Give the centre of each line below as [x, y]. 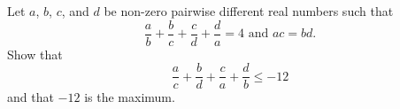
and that [31, 97]
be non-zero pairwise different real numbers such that [249, 11]
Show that [35, 54]
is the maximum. [130, 97]
